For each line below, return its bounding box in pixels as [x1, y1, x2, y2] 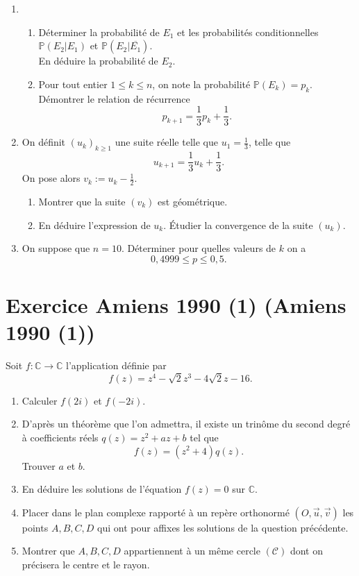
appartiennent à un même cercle [124, 543, 260, 558]
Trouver [22, 458, 56, 473]
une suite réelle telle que [115, 135, 218, 149]
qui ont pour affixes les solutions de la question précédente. [97, 520, 349, 534]
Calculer [22, 393, 58, 407]
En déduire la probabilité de [38, 53, 158, 68]
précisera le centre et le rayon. [22, 557, 150, 571]
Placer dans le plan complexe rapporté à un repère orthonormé [22, 505, 290, 519]
